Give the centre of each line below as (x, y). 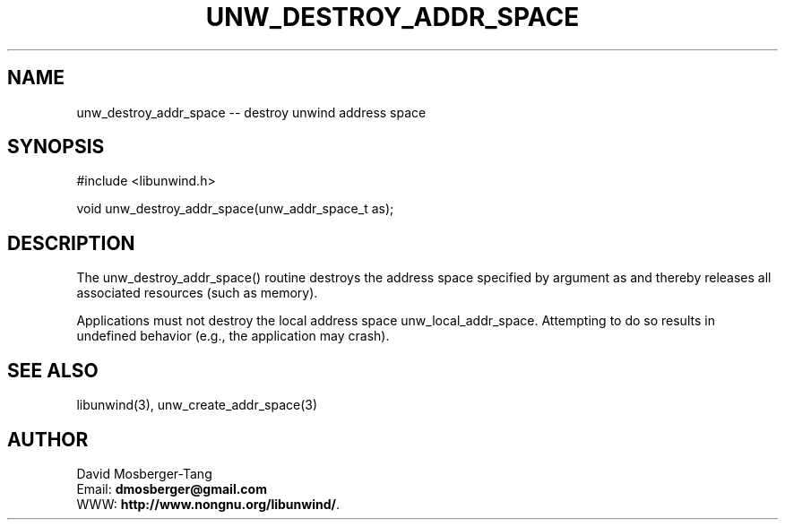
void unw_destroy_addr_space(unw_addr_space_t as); (235, 209)
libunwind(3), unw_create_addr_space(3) (197, 405)
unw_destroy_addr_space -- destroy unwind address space (251, 112)
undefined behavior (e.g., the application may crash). (233, 336)
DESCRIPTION (71, 243)
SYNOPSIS (56, 147)
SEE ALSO (53, 370)
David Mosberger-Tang (144, 473)
